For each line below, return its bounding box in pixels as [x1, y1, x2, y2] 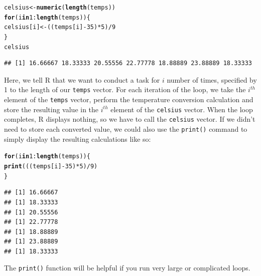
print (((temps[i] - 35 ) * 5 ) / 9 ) [4, 163, 98, 170]
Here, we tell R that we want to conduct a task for [4, 74, 160, 85]
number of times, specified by [167, 74, 257, 85]
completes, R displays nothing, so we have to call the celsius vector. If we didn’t [4, 114, 255, 124]
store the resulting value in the [4, 104, 99, 114]
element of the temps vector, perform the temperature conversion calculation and [4, 94, 253, 105]
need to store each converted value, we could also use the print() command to [4, 124, 247, 134]
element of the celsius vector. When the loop [110, 104, 253, 114]
